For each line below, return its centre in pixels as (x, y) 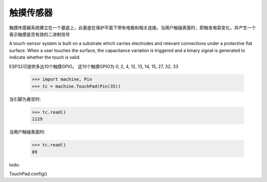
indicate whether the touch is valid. (45, 57)
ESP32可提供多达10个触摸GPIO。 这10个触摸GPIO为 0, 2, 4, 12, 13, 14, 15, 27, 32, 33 (94, 66)
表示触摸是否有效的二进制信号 (40, 34)
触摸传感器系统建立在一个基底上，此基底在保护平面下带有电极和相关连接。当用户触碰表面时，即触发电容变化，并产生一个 (133, 28)
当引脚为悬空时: (25, 99)
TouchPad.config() (28, 174)
